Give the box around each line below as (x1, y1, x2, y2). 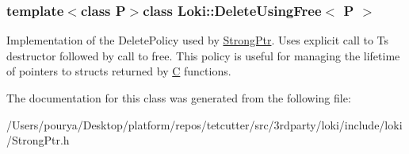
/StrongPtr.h (6, 132, 70, 148)
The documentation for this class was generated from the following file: (6, 90, 351, 106)
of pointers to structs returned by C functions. (6, 63, 231, 79)
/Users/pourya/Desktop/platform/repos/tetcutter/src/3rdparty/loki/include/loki (6, 116, 403, 133)
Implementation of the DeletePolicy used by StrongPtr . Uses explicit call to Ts (6, 32, 389, 48)
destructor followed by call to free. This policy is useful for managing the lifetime (6, 47, 400, 64)
